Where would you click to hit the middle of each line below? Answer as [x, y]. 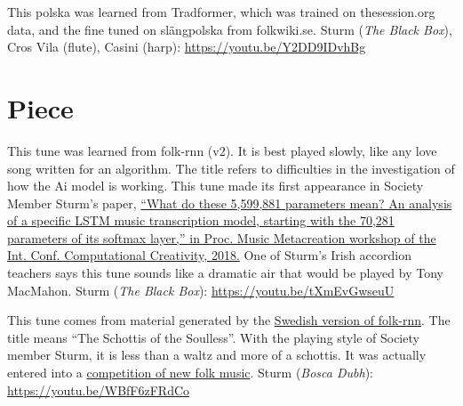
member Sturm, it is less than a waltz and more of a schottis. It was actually [217, 355]
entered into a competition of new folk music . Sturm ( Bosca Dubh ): [190, 373]
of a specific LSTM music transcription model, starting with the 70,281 [201, 220]
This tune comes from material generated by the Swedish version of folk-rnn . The [229, 320]
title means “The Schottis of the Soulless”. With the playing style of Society [213, 337]
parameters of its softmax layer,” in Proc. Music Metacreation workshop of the [222, 237]
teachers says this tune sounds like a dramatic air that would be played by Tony [225, 273]
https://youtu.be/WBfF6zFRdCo [99, 390]
